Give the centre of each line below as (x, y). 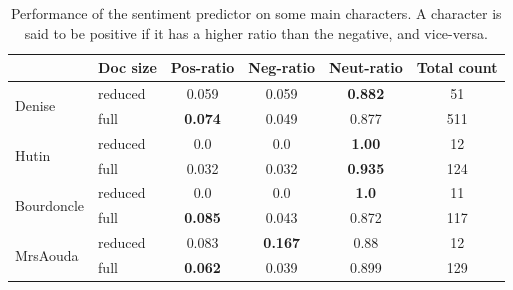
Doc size (127, 67)
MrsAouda (47, 254)
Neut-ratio (366, 67)
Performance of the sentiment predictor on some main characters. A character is (256, 13)
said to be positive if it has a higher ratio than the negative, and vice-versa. (256, 32)
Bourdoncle (50, 204)
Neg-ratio (281, 67)
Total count (457, 67)
